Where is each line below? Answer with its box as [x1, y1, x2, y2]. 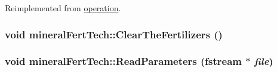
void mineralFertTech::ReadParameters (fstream [5, 54, 242, 68]
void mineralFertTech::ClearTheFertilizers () [5, 27, 223, 41]
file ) [254, 54, 273, 68]
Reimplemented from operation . [5, 2, 121, 14]
